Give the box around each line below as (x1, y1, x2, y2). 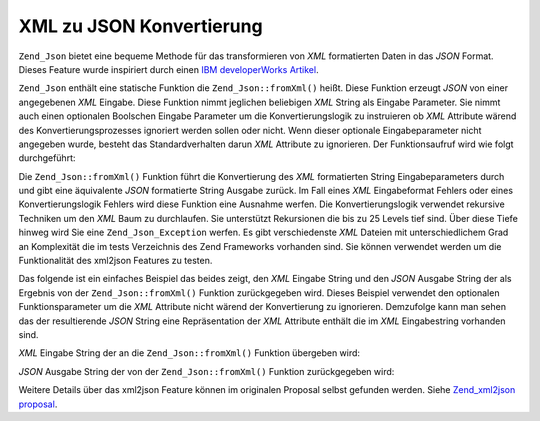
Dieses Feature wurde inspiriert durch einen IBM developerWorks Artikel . (18, 63, 319, 75)
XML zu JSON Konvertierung (18, 15, 264, 37)
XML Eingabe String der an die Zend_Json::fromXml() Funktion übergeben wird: (18, 347, 360, 359)
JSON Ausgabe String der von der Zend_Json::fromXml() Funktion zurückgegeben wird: (18, 365, 395, 377)
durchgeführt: (18, 152, 76, 164)
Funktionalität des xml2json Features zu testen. (18, 255, 213, 267)
